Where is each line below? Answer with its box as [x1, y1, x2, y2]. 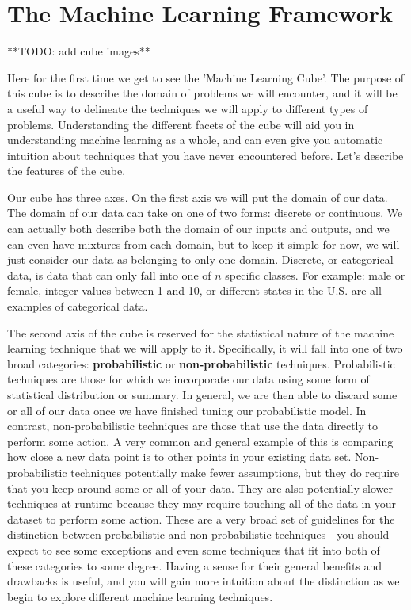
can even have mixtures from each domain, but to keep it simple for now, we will [7, 235, 400, 252]
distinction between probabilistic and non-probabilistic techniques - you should [7, 526, 390, 543]
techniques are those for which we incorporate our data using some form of [7, 371, 370, 387]
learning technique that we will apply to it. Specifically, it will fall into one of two [7, 340, 403, 356]
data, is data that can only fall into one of [7, 266, 211, 283]
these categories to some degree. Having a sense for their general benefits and [7, 557, 382, 574]
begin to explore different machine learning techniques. [7, 588, 273, 604]
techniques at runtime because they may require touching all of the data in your [7, 495, 397, 512]
